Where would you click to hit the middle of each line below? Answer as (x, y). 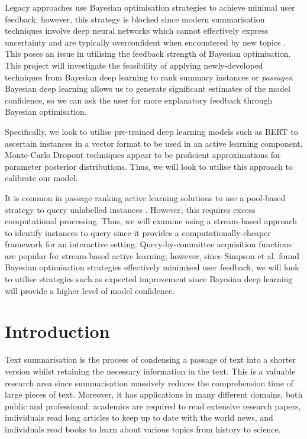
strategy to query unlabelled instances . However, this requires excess (130, 209)
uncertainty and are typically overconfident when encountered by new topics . (146, 42)
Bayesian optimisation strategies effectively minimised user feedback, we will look (152, 267)
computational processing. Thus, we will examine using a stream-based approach (151, 221)
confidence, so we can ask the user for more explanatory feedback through (139, 100)
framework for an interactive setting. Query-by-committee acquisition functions (148, 244)
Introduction (57, 331)
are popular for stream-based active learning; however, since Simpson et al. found (152, 255)
